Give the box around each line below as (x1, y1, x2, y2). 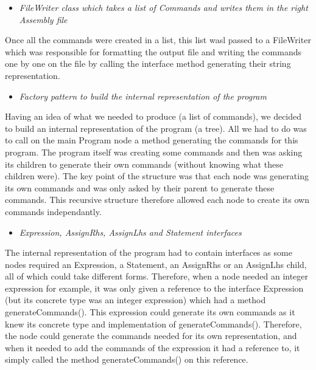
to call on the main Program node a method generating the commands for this (5, 134, 298, 146)
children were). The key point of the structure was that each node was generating (5, 170, 309, 182)
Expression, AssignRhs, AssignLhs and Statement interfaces (19, 225, 242, 238)
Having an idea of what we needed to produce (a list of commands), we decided (5, 110, 302, 123)
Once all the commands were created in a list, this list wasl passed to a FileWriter (5, 33, 311, 46)
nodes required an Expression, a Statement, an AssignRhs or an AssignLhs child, (5, 258, 307, 270)
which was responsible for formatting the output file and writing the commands (5, 45, 301, 58)
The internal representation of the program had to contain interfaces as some (5, 246, 292, 259)
